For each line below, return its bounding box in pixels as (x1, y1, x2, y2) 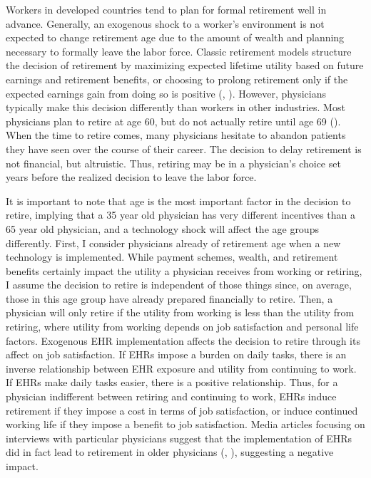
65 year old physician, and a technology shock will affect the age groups (6, 221, 319, 236)
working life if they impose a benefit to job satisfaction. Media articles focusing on (6, 417, 365, 432)
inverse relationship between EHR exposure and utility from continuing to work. (6, 360, 357, 375)
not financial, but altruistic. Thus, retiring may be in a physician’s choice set (6, 155, 341, 170)
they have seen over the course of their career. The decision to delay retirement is (6, 141, 362, 156)
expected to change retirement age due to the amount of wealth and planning (6, 30, 345, 45)
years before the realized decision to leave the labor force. (6, 170, 257, 185)
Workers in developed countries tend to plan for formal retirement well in (6, 2, 327, 16)
